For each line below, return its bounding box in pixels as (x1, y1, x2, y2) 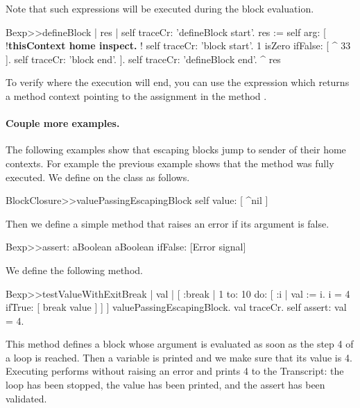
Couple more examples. (6, 116, 120, 130)
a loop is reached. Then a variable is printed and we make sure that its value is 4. (6, 350, 352, 364)
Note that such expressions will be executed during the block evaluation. (6, 1, 314, 15)
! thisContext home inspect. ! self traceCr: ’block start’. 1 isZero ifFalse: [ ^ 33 (6, 38, 351, 53)
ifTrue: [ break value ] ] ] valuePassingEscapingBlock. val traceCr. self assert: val (6, 300, 347, 314)
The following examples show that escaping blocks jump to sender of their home (6, 142, 346, 157)
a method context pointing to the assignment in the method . (6, 88, 267, 103)
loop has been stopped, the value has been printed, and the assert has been (6, 377, 325, 392)
